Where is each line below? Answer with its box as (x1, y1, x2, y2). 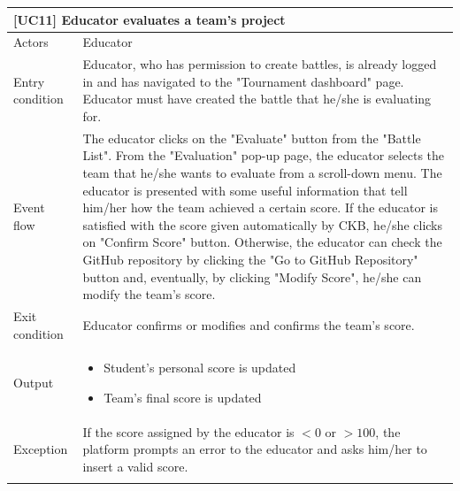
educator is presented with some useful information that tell (82, 180, 408, 199)
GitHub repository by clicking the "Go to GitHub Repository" (82, 249, 418, 268)
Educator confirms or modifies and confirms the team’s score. (82, 315, 415, 334)
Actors (13, 33, 49, 51)
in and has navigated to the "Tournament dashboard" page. (82, 72, 404, 90)
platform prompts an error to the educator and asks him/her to (82, 440, 427, 458)
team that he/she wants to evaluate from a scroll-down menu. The (82, 164, 442, 181)
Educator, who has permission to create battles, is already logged (82, 55, 437, 73)
